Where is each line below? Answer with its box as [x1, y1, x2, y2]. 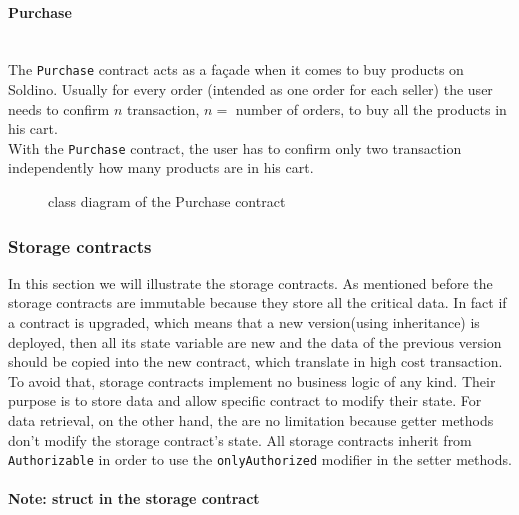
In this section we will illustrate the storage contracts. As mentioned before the [8, 272, 493, 293]
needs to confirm [8, 98, 110, 119]
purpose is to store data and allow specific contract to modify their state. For [8, 390, 482, 411]
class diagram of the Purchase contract [48, 191, 286, 212]
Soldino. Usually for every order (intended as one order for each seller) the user [8, 79, 493, 100]
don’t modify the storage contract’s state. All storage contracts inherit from [8, 429, 472, 450]
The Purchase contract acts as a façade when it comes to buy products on [8, 59, 464, 80]
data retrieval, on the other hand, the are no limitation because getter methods [8, 410, 494, 431]
